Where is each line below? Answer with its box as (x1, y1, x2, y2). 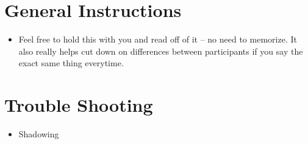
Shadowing (18, 128, 59, 140)
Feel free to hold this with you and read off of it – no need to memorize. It (18, 33, 297, 46)
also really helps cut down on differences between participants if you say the (18, 44, 303, 57)
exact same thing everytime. (18, 57, 124, 69)
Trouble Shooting (4, 92, 153, 117)
